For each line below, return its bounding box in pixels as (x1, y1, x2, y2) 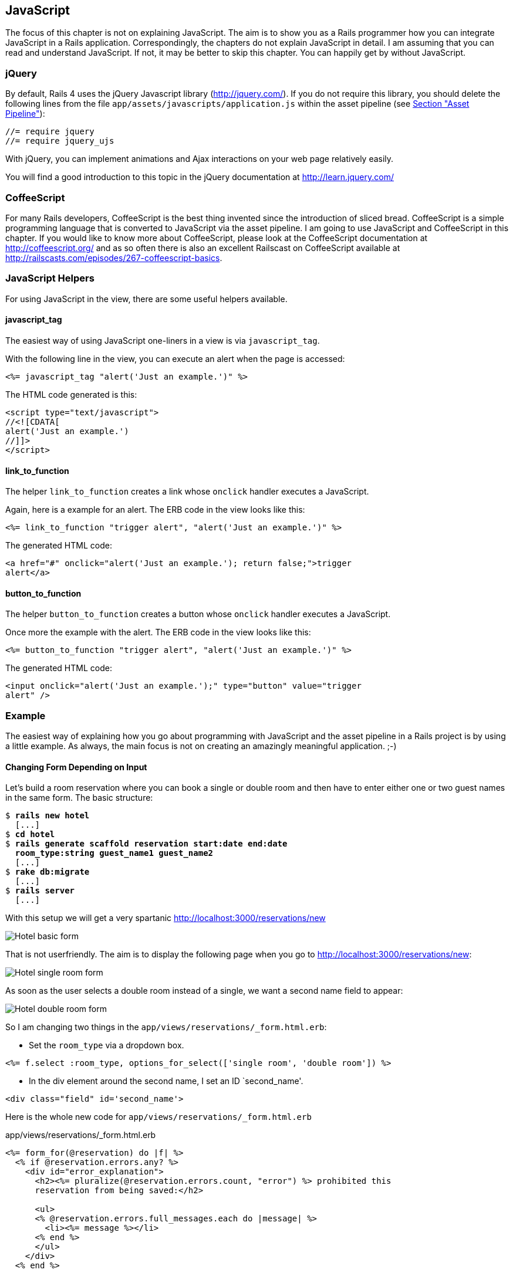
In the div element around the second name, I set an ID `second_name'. (29, 1076, 303, 1086)
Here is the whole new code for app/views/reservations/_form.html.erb (5, 1112, 312, 1122)
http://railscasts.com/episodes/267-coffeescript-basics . (5, 252, 222, 263)
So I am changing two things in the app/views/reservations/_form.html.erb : (5, 1022, 327, 1032)
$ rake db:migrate (5, 867, 90, 877)
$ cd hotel (5, 830, 55, 839)
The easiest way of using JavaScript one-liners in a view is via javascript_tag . (5, 335, 320, 346)
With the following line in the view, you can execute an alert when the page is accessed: (5, 353, 345, 364)
